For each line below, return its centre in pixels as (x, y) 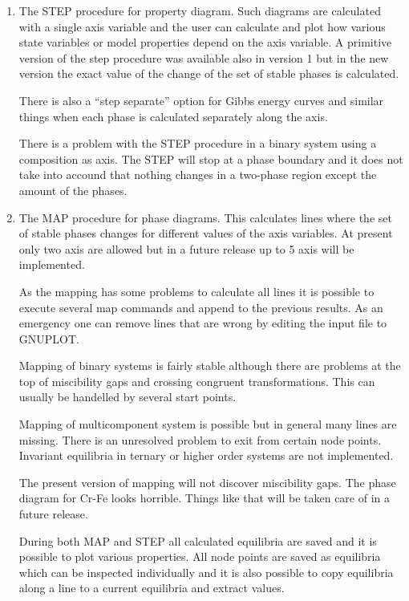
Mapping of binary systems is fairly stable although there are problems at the (210, 365)
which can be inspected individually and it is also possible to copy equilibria (206, 572)
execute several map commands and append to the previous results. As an (201, 307)
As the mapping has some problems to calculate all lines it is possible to (196, 291)
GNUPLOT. (49, 338)
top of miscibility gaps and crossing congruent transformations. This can (197, 381)
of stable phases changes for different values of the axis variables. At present (206, 233)
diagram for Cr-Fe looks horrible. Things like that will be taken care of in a (204, 498)
